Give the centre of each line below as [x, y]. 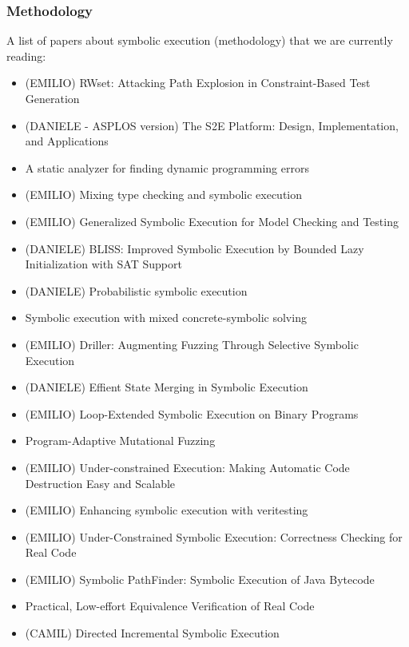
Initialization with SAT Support [103, 264]
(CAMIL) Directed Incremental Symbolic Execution [152, 633]
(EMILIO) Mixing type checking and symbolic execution [164, 194]
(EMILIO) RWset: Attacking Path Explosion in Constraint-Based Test [198, 83]
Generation [52, 98]
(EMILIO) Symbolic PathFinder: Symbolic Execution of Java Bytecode [200, 579]
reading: [26, 56]
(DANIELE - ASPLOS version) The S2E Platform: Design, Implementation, [212, 125]
